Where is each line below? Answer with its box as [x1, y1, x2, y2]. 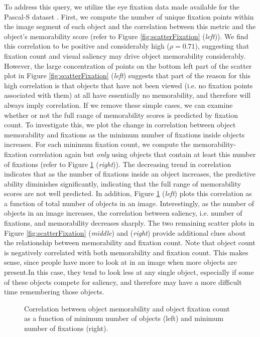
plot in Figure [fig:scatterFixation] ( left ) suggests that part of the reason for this [4, 70, 251, 81]
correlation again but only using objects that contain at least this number [29, 148, 256, 159]
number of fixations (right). [24, 323, 108, 333]
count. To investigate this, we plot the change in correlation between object [4, 119, 236, 130]
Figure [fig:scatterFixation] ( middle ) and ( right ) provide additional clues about [4, 227, 246, 238]
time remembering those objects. [4, 286, 104, 297]
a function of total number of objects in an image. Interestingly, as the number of [4, 198, 254, 208]
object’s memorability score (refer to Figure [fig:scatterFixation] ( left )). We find [4, 31, 248, 41]
